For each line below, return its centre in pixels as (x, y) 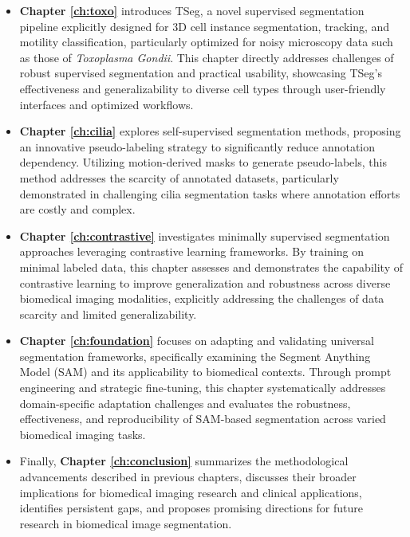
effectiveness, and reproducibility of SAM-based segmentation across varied (203, 419)
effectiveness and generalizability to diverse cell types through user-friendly (203, 88)
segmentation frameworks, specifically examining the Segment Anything (195, 356)
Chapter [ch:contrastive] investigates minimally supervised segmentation (205, 235)
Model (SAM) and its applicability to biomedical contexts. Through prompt (205, 372)
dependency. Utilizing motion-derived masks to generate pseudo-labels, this (203, 162)
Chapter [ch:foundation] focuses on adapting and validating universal (197, 341)
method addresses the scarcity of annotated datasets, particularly (179, 177)
